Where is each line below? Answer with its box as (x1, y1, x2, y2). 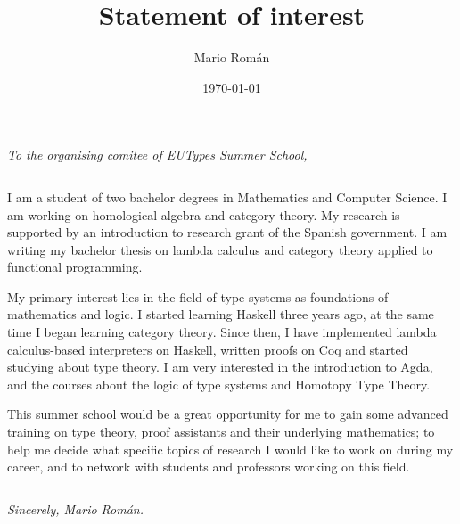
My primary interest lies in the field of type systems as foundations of (7, 287, 389, 306)
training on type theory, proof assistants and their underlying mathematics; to (7, 422, 435, 441)
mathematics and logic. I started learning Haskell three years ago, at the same (7, 305, 434, 323)
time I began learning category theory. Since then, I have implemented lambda (7, 323, 437, 341)
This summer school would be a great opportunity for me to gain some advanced (7, 405, 448, 423)
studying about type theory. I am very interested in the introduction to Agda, (7, 357, 433, 376)
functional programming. (7, 258, 143, 276)
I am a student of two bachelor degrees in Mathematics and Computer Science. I (7, 187, 448, 206)
